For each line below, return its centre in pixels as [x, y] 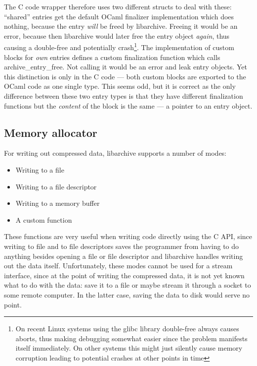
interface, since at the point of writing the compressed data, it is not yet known [124, 275]
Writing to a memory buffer [58, 203]
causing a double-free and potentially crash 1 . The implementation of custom [119, 47]
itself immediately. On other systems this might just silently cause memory [129, 348]
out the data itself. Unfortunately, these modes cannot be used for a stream [118, 266]
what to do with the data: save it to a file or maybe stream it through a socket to [128, 285]
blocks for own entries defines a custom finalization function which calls [112, 57]
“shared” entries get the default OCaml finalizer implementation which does [119, 16]
